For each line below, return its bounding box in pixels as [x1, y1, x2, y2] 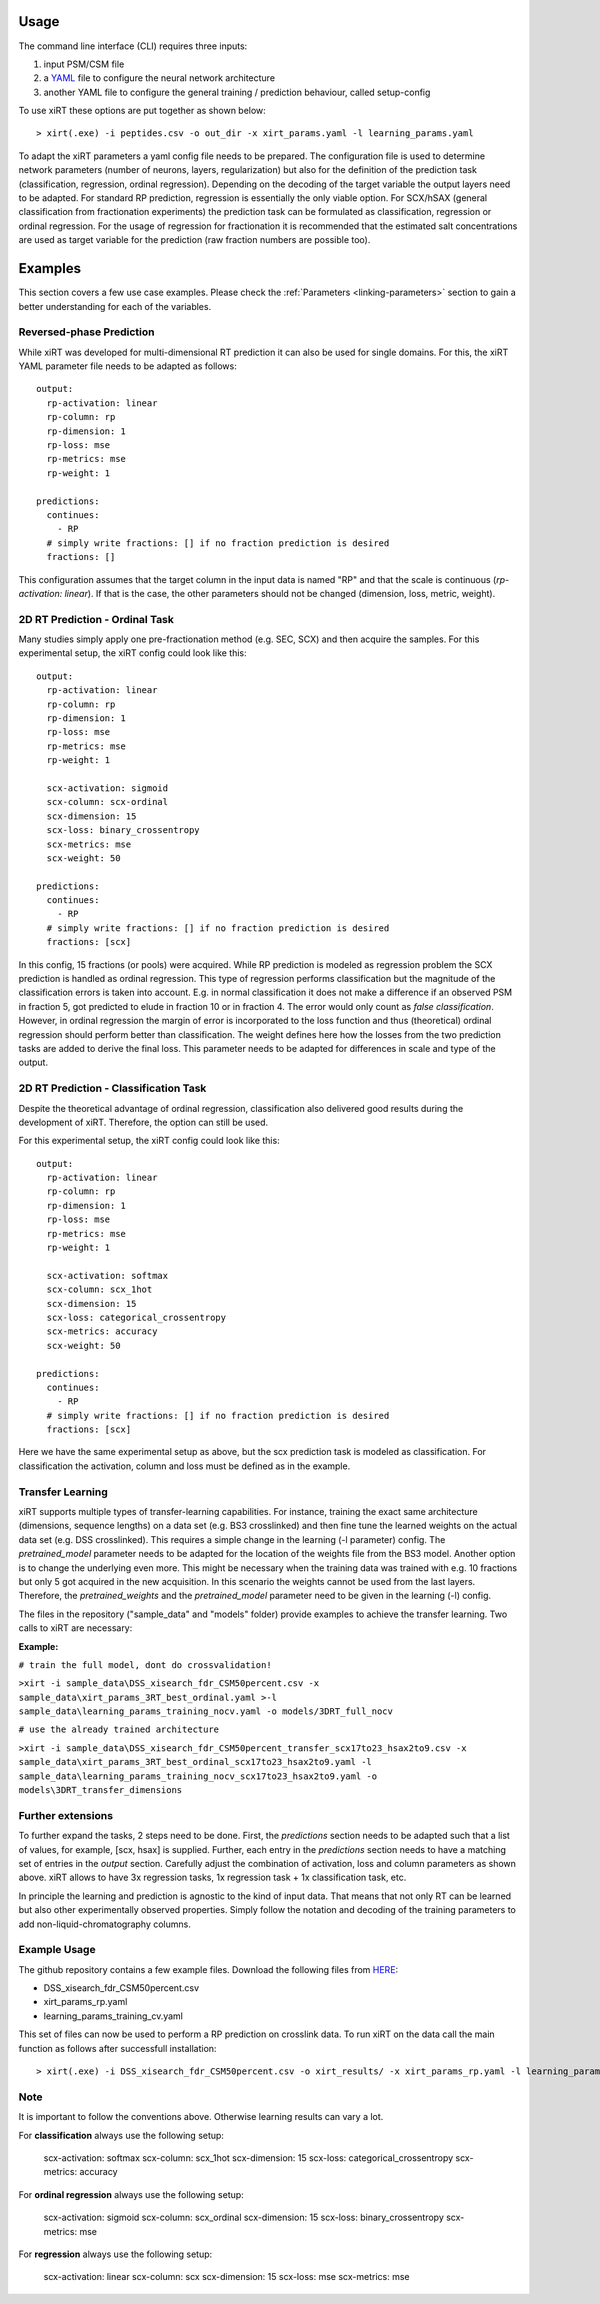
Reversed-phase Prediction [18, 325, 155, 339]
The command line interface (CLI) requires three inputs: [18, 40, 248, 52]
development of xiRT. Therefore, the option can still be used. [18, 1116, 269, 1128]
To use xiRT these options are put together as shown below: [18, 105, 267, 117]
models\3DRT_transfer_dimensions [18, 1785, 183, 1796]
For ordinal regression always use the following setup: [18, 2188, 244, 2200]
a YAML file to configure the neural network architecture [43, 72, 275, 84]
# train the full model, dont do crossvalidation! [18, 1659, 272, 1670]
